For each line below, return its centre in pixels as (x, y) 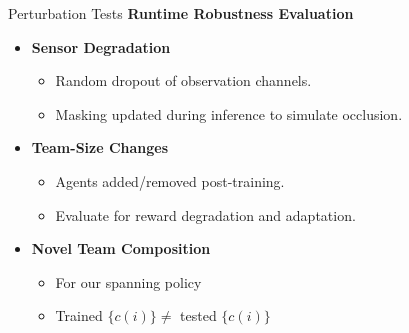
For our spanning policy (128, 281)
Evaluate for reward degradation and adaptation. (205, 214)
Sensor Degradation (101, 46)
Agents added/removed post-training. (170, 180)
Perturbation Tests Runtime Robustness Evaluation (181, 13)
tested (198, 315)
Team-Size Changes (100, 147)
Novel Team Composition (121, 248)
